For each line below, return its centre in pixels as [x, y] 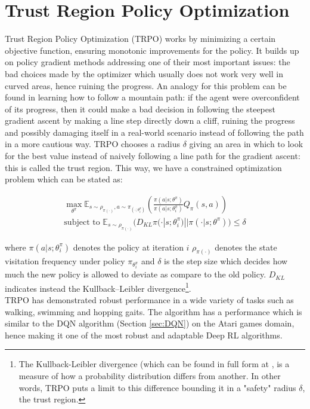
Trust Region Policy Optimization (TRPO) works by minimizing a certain [140, 39]
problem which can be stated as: [64, 179]
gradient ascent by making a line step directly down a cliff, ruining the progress [150, 120]
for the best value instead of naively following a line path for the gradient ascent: [153, 156]
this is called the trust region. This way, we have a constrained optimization [143, 167]
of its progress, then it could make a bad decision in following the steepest [140, 109]
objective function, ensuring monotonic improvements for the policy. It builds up [152, 50]
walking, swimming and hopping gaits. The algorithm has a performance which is [154, 311]
